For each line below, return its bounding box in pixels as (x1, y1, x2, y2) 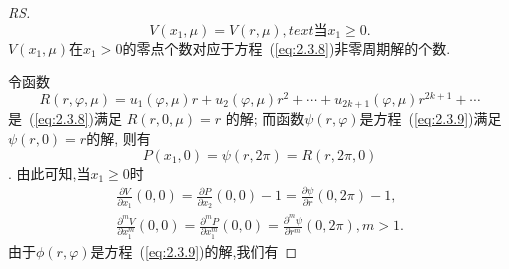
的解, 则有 (86, 127, 151, 148)
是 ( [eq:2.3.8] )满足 (8, 108, 122, 129)
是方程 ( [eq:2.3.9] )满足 (359, 108, 502, 129)
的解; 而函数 (225, 108, 305, 129)
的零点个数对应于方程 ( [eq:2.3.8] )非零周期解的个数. (122, 37, 451, 58)
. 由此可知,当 (8, 162, 91, 183)
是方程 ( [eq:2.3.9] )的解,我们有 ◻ (90, 240, 298, 261)
